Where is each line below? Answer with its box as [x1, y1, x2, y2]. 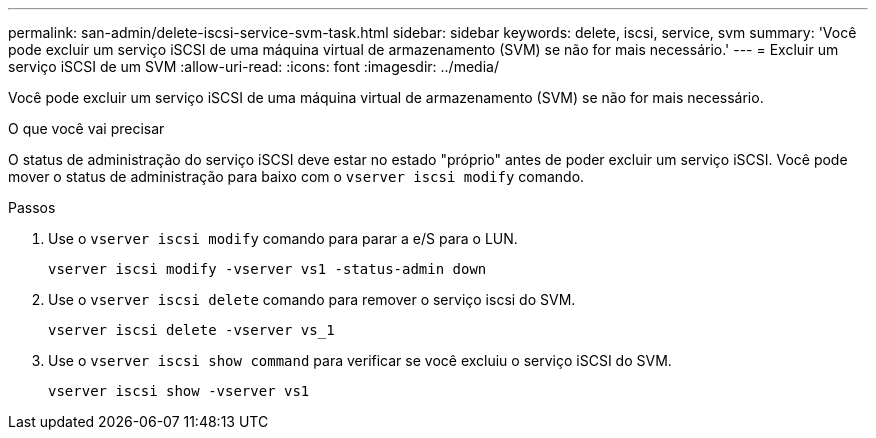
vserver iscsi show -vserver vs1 [48, 383, 310, 399]
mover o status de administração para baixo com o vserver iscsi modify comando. [8, 168, 585, 185]
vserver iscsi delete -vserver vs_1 [48, 322, 335, 338]
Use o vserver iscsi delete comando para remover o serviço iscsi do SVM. [48, 291, 576, 308]
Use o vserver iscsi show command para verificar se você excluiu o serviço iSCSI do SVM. [48, 352, 672, 369]
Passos [8, 199, 56, 216]
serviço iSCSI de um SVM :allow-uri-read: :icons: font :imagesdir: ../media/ [8, 58, 499, 75]
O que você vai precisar [8, 120, 165, 137]
